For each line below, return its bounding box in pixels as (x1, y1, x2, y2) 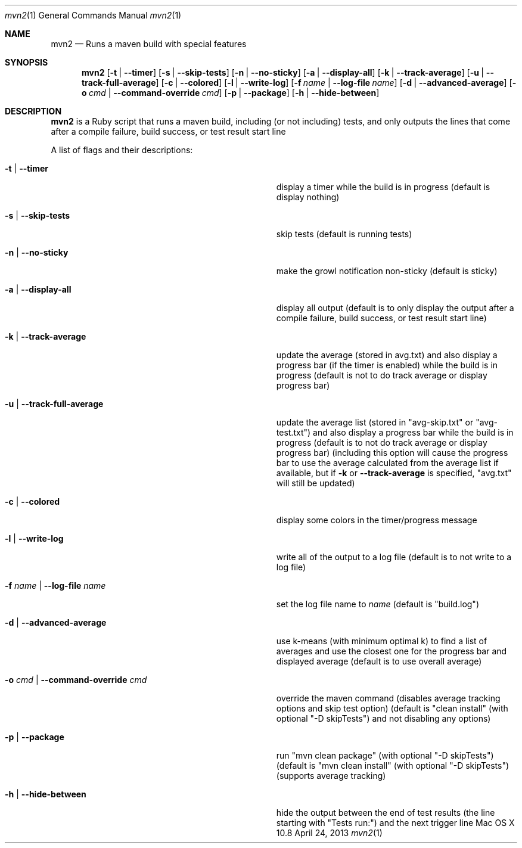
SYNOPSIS (5, 57, 48, 67)
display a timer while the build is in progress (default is (276, 182, 490, 192)
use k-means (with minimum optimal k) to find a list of (276, 636, 487, 646)
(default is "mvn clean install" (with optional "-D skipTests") (276, 760, 509, 771)
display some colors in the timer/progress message (276, 515, 477, 525)
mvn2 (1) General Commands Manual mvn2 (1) (5, 10, 182, 20)
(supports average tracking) (276, 771, 386, 781)
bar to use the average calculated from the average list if (276, 458, 499, 468)
